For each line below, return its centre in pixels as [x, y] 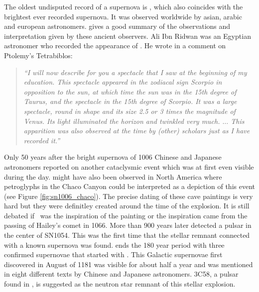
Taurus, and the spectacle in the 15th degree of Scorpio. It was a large [130, 101]
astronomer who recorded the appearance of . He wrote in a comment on [115, 46]
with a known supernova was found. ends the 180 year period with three [114, 244]
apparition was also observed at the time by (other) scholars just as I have [137, 131]
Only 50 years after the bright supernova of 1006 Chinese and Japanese [113, 157]
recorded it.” [42, 140]
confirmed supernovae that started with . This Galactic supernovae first [113, 254]
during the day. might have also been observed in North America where [113, 176]
